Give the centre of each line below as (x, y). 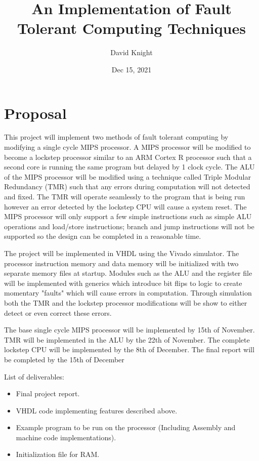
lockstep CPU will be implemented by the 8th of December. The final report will (129, 349)
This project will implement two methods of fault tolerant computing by (116, 137)
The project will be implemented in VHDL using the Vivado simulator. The (122, 253)
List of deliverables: (34, 376)
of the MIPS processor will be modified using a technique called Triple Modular (127, 176)
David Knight (132, 52)
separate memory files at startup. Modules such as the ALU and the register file (128, 273)
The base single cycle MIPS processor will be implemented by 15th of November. (129, 330)
